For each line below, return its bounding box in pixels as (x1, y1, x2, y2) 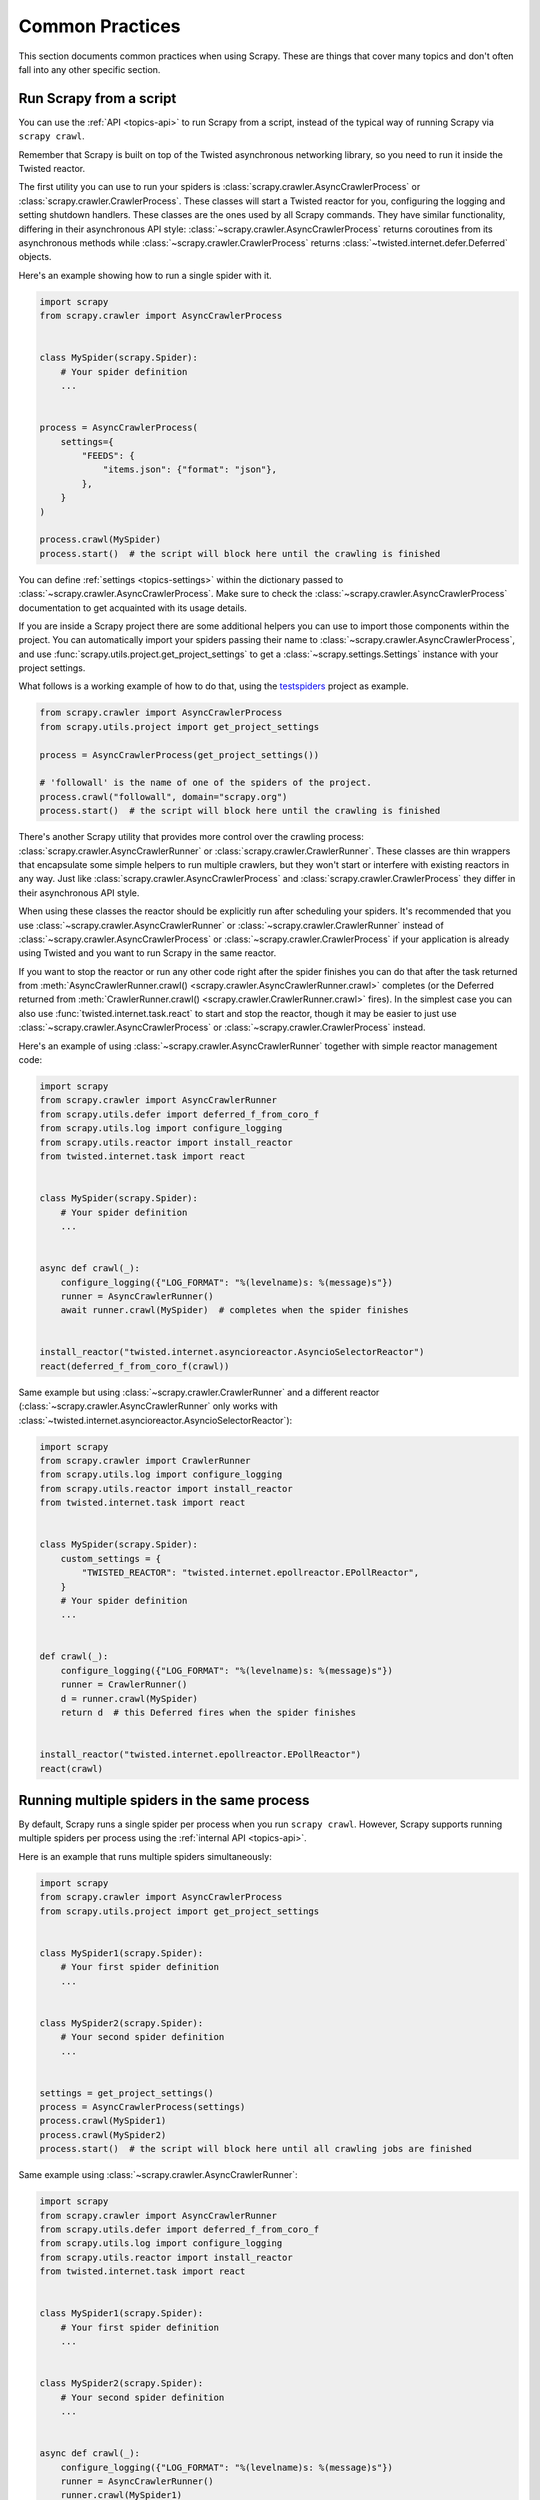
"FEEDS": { (81, 450, 135, 462)
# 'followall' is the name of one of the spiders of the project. (39, 777, 372, 789)
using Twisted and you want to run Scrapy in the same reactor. (18, 947, 277, 959)
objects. (18, 251, 52, 263)
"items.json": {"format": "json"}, (102, 464, 277, 475)
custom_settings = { (60, 1553, 162, 1564)
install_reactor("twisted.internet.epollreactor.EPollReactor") (39, 1749, 362, 1760)
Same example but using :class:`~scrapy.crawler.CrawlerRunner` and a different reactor (18, 1386, 380, 1398)
